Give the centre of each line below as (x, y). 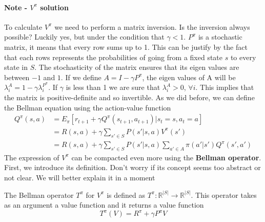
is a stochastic (220, 37)
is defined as (126, 195)
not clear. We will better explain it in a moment (80, 178)
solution (54, 7)
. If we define (81, 77)
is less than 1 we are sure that (113, 87)
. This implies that (225, 87)
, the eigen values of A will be (189, 77)
